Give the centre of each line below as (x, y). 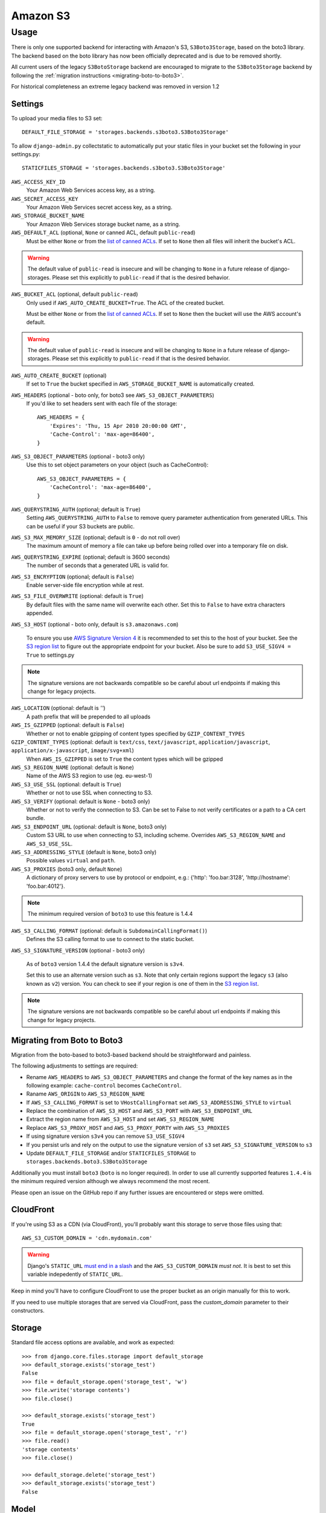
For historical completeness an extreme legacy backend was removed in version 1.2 (115, 86)
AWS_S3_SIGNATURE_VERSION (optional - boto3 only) (78, 950)
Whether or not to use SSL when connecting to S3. (89, 793)
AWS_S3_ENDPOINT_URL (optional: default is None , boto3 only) (89, 827)
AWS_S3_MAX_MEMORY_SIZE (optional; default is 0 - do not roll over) (96, 537)
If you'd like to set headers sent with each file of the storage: (102, 404)
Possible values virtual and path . (71, 861)
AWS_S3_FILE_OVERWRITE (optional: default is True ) (78, 596)
